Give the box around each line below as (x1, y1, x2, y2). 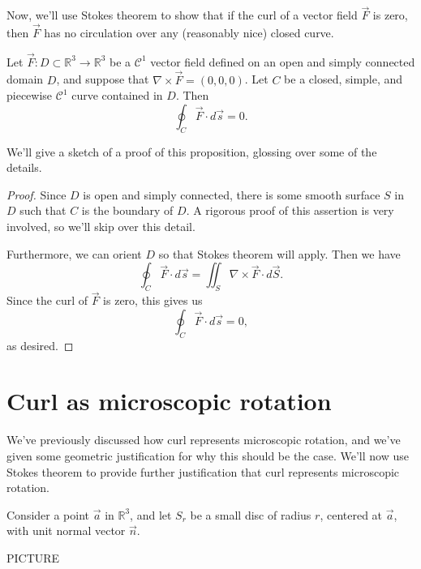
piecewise (6, 87, 53, 104)
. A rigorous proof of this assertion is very (186, 202, 394, 219)
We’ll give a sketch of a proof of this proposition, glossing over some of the (6, 143, 377, 160)
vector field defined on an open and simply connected (150, 53, 415, 70)
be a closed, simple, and (284, 71, 403, 88)
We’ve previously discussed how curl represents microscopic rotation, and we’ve (6, 431, 401, 448)
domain (6, 71, 44, 88)
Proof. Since (6, 186, 67, 203)
